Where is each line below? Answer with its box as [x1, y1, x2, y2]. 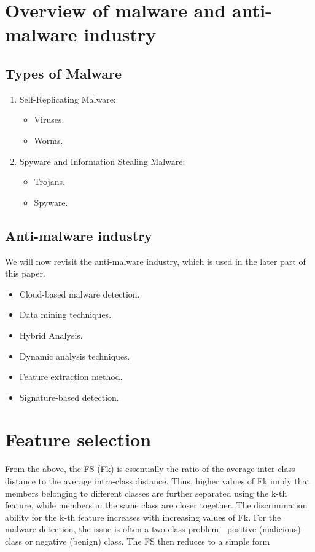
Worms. [34, 133, 63, 146]
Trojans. [34, 175, 65, 188]
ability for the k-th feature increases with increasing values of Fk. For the [5, 510, 281, 523]
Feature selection [5, 427, 152, 452]
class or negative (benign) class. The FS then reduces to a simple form [5, 534, 270, 547]
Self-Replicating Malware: [19, 92, 116, 105]
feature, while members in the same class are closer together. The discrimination [5, 499, 308, 511]
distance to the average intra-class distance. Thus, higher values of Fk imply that [5, 475, 310, 487]
